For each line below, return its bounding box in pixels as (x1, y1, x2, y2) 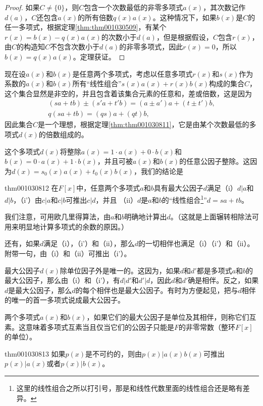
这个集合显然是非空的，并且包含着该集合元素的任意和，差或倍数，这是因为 (5, 88, 252, 98)
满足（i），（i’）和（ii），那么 (43, 238, 135, 249)
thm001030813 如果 (5, 348, 66, 359)
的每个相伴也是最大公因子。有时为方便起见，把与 (75, 284, 238, 295)
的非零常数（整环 (179, 321, 236, 332)
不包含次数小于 (50, 41, 100, 52)
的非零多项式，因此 (119, 41, 183, 52)
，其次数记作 (203, 2, 246, 12)
